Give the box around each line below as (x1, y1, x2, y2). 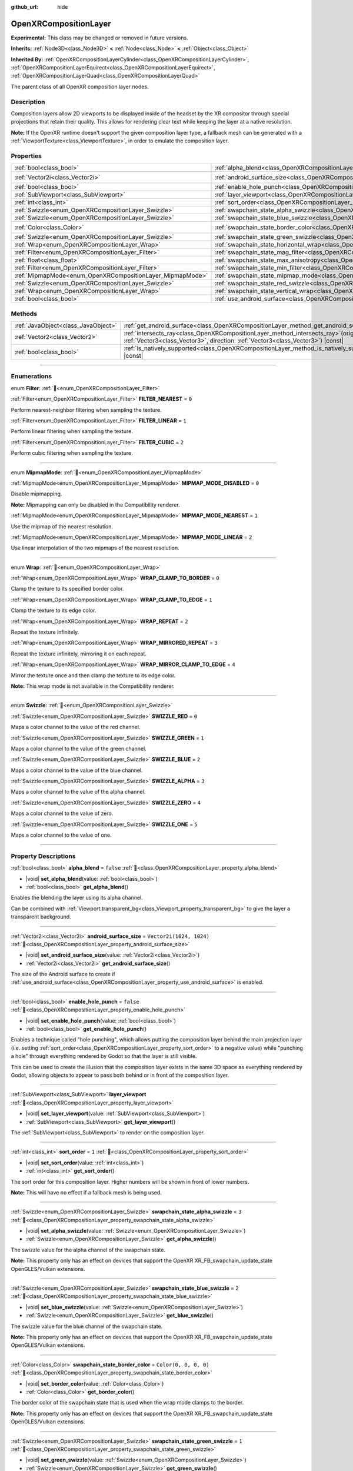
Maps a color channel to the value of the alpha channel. (11, 788, 146, 796)
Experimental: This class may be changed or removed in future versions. (11, 34, 188, 41)
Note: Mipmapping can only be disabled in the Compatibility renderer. (11, 501, 181, 508)
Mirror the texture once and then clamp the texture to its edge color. (11, 671, 176, 679)
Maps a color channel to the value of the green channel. (11, 745, 146, 752)
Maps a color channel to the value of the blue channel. (11, 767, 144, 774)
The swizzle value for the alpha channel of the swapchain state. (11, 1246, 166, 1253)
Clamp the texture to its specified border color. (11, 585, 124, 593)
